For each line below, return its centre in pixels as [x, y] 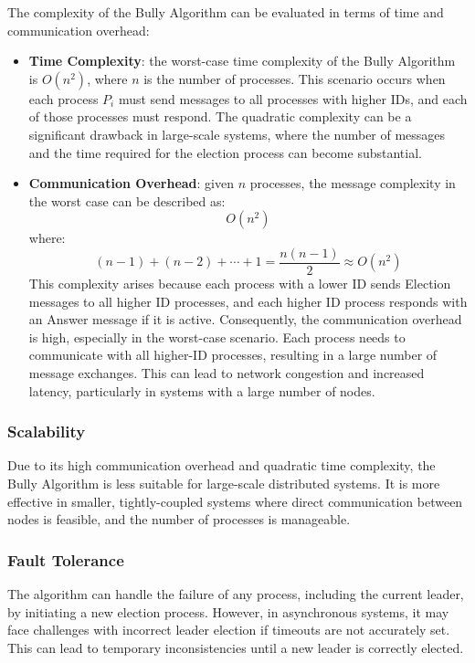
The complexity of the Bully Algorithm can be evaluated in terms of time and [226, 12]
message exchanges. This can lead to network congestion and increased [227, 372]
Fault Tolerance [66, 559]
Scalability [47, 431]
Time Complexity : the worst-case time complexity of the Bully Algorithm [242, 61]
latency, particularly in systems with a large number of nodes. [202, 390]
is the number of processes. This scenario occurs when [295, 78]
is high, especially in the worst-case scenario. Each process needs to [217, 337]
